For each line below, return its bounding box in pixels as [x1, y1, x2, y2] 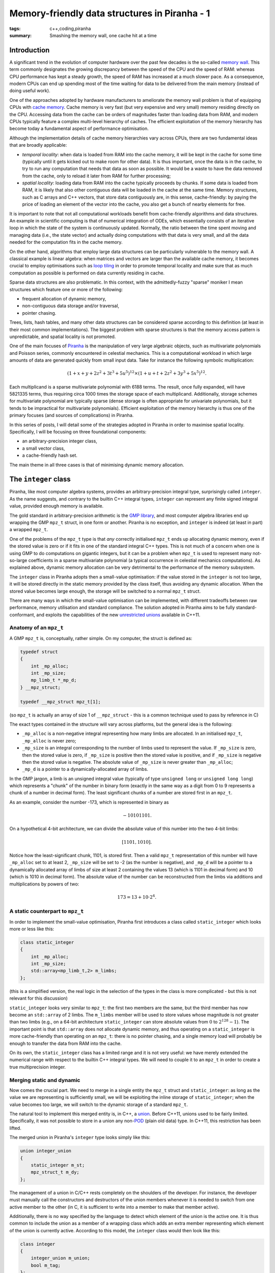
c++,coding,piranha [49, 25, 91, 32]
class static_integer [20, 939, 74, 945]
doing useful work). [9, 88, 50, 94]
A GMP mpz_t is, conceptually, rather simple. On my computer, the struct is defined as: [9, 635, 193, 641]
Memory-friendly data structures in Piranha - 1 [9, 8, 210, 19]
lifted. [9, 1125, 21, 1131]
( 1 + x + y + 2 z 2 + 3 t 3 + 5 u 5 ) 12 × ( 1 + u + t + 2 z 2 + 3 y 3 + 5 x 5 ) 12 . [67, 370, 207, 376]
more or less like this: [9, 926, 54, 932]
